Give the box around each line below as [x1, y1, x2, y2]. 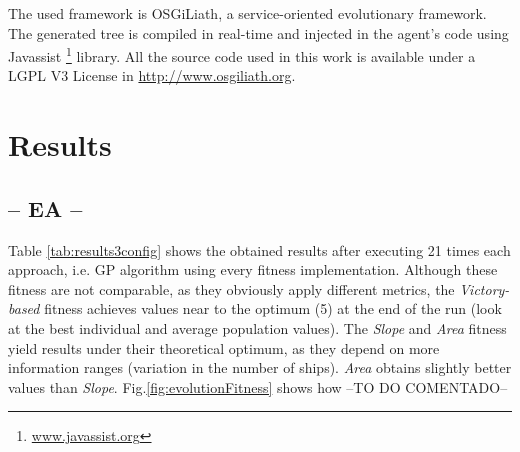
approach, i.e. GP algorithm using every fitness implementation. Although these [8, 259, 498, 280]
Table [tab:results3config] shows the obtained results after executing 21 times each [8, 239, 511, 260]
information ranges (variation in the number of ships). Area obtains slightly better [8, 357, 512, 378]
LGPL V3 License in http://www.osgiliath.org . [8, 65, 296, 86]
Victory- [459, 278, 510, 299]
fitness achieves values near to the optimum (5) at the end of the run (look [44, 298, 502, 319]
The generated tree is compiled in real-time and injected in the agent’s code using [8, 22, 509, 43]
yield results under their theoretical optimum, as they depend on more [8, 337, 440, 358]
